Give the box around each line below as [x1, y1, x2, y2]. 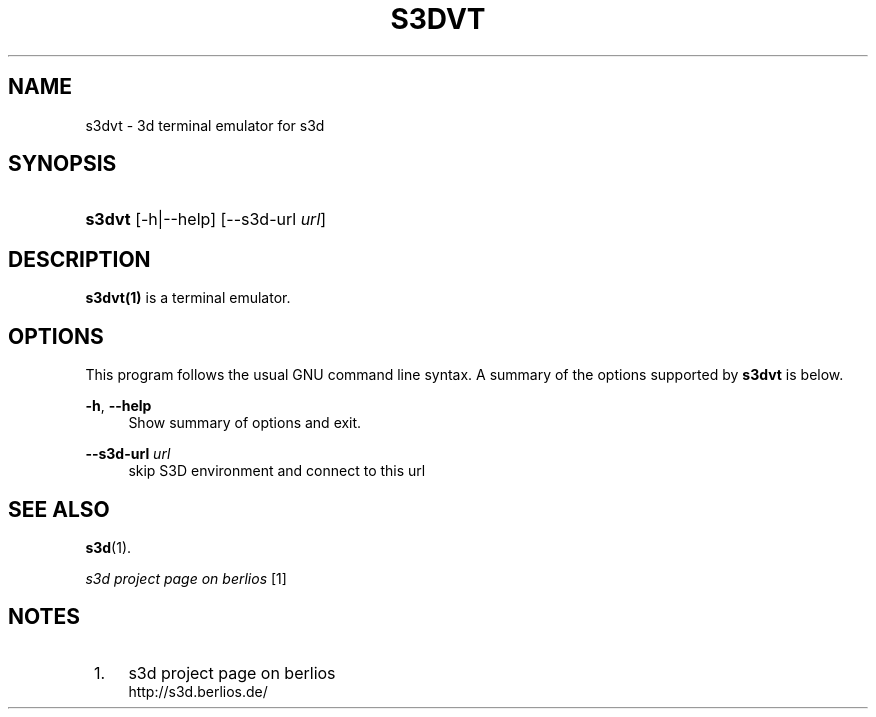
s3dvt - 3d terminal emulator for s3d [85, 116, 325, 134]
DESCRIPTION [8, 246, 151, 272]
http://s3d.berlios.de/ [128, 682, 268, 700]
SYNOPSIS [8, 151, 117, 177]
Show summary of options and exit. [128, 414, 362, 432]
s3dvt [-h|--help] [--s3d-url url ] [85, 209, 327, 230]
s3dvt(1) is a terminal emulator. [85, 289, 291, 307]
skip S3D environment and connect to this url [128, 462, 426, 480]
